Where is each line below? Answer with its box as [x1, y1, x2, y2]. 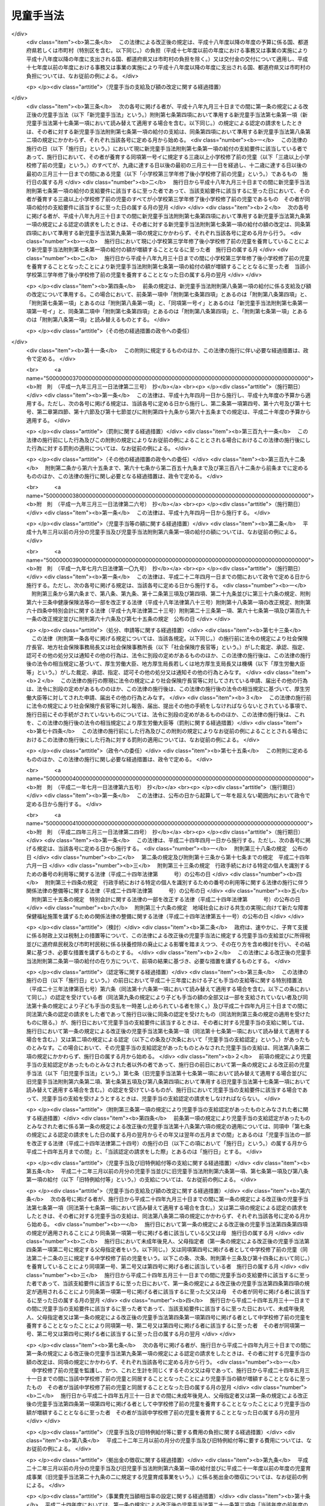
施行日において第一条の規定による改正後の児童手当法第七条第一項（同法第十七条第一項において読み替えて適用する [26, 1027, 311, 1034]
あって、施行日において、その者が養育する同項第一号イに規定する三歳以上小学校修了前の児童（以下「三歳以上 [26, 154, 300, 161]
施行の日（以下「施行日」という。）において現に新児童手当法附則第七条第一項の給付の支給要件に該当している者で [26, 145, 308, 152]
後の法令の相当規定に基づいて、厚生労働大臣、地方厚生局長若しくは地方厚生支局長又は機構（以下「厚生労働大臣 [26, 660, 305, 667]
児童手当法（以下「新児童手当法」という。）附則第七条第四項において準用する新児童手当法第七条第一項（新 [42, 111, 308, 119]
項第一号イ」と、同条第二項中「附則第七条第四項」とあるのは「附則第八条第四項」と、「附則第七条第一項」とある [26, 308, 308, 315]
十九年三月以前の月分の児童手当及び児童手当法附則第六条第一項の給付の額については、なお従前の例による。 [31, 528, 300, 536]
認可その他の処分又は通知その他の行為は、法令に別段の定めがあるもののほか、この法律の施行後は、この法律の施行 [26, 651, 311, 659]
